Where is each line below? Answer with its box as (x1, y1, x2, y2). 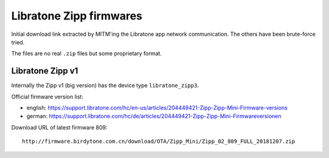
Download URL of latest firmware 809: (11, 123, 108, 131)
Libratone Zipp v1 (11, 66, 79, 76)
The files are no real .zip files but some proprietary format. (11, 50, 162, 57)
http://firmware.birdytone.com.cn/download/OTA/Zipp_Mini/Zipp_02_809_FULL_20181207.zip (22, 138, 295, 145)
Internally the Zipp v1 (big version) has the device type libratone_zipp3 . (11, 82, 199, 89)
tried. (11, 38, 25, 46)
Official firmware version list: (11, 93, 83, 100)
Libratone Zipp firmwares (11, 9, 143, 22)
